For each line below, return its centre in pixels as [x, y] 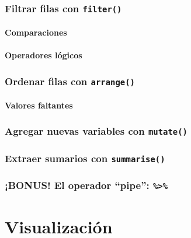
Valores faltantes [39, 105]
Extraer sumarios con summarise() [85, 158]
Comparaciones [36, 32]
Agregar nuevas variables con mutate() [96, 131]
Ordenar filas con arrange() [70, 81]
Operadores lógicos [44, 55]
